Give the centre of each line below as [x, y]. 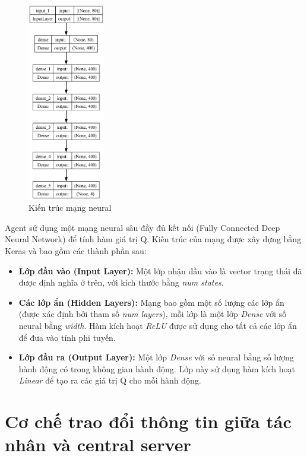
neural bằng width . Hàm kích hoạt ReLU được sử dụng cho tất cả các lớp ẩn [158, 325]
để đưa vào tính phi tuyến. [67, 337]
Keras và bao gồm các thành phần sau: [76, 250]
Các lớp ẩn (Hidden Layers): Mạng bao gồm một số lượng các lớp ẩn [151, 302]
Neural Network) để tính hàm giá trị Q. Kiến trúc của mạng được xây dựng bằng [153, 239]
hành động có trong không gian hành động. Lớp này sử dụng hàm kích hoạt [157, 368]
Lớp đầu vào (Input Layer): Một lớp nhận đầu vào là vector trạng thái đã [160, 270]
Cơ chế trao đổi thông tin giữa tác [148, 421]
